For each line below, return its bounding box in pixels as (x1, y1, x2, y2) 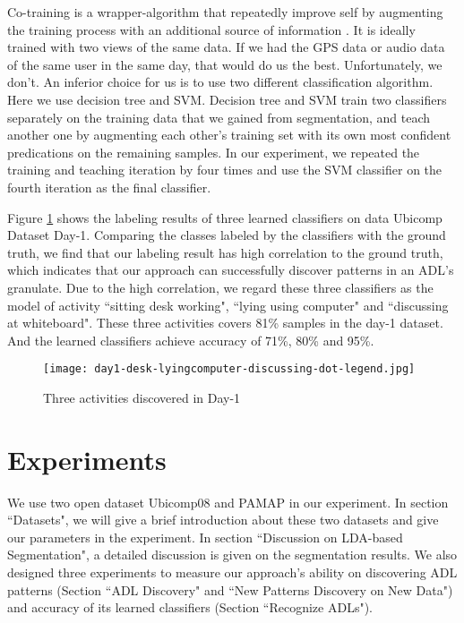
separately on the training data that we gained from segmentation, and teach (7, 107, 430, 126)
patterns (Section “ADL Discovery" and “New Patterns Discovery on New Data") (7, 580, 453, 599)
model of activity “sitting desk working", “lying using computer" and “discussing (7, 295, 449, 314)
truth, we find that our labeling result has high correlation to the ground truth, (7, 243, 443, 261)
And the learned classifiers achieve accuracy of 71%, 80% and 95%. (7, 330, 374, 349)
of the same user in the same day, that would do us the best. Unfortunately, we (7, 55, 443, 73)
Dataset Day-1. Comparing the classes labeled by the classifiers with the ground (7, 226, 446, 244)
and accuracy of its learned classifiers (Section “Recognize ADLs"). (7, 598, 374, 617)
